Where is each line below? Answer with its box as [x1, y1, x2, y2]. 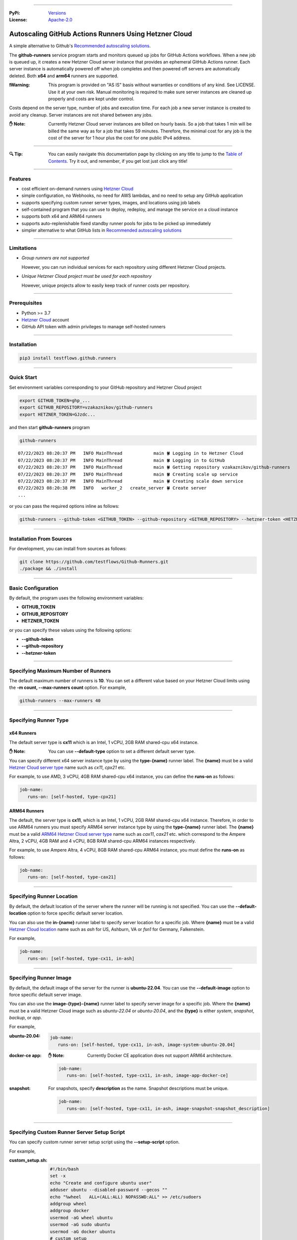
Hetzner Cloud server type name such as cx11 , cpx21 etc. [9, 764, 126, 771]
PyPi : [9, 10, 21, 16]
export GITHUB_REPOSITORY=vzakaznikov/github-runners [19, 405, 153, 410]
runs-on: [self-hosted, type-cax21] [27, 874, 116, 880]
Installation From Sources [9, 535, 72, 542]
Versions [48, 10, 66, 16]
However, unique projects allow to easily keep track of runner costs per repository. [21, 282, 190, 288]
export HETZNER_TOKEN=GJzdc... [19, 412, 96, 417]
